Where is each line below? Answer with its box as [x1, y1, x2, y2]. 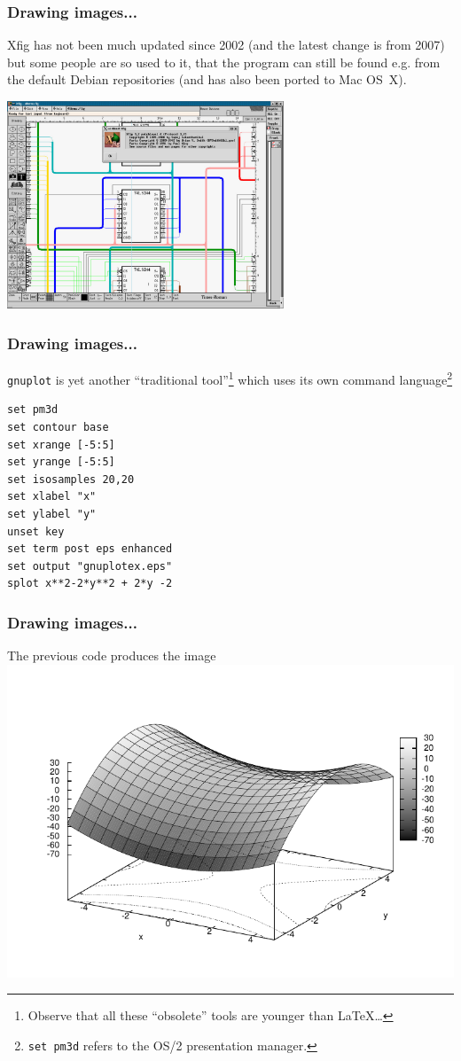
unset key [7, 525, 65, 538]
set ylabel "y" [7, 508, 97, 521]
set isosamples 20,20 [7, 472, 135, 486]
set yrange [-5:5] [7, 456, 115, 469]
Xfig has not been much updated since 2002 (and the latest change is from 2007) [7, 35, 445, 54]
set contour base [7, 421, 109, 434]
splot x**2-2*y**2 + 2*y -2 [7, 577, 173, 590]
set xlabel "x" [7, 490, 97, 503]
